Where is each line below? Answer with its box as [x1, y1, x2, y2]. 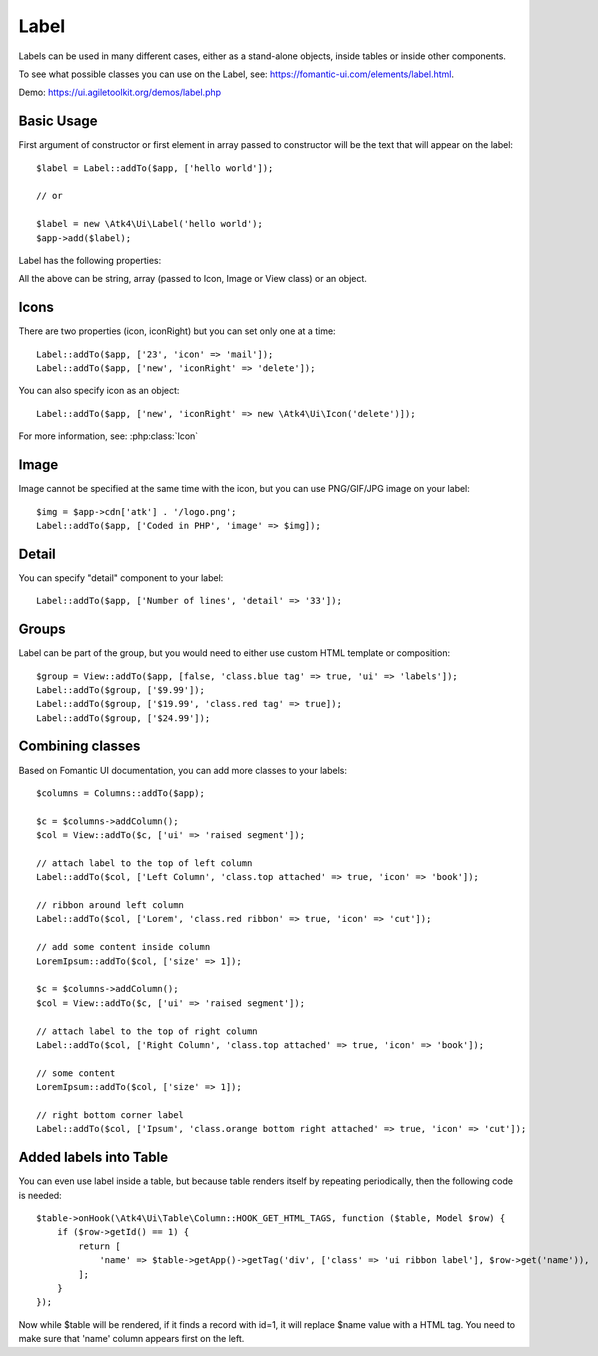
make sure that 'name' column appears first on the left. [18, 1333, 245, 1345]
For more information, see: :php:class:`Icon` [18, 430, 199, 442]
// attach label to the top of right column [36, 1025, 259, 1037]
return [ [78, 1240, 121, 1252]
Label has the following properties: [18, 254, 162, 266]
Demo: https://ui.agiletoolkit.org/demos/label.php [18, 86, 222, 99]
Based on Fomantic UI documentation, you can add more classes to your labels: [18, 764, 347, 776]
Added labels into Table [18, 1149, 169, 1166]
